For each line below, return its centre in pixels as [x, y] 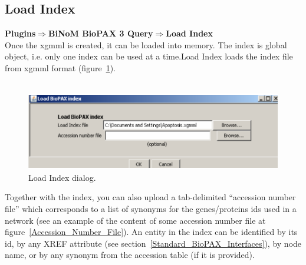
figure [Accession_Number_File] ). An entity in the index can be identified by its [151, 232]
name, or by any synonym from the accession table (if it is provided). [130, 255]
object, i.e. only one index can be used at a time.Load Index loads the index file [149, 56]
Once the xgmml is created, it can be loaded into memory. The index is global [146, 44]
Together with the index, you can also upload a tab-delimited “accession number [150, 197]
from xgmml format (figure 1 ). [60, 67]
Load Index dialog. [62, 177]
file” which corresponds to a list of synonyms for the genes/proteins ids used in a [151, 209]
